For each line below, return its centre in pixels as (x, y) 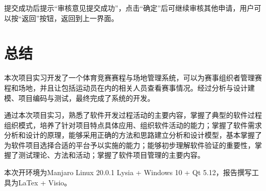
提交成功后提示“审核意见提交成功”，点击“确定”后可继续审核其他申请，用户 (129, 8)
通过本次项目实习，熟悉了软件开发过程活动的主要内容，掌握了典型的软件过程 (133, 115)
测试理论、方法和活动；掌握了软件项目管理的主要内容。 (111, 155)
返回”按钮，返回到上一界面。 (70, 18)
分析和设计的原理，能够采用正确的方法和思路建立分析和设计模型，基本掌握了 (133, 135)
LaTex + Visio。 (45, 182)
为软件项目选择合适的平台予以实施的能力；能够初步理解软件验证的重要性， (129, 145)
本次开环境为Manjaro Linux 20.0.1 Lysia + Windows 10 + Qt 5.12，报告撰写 (128, 172)
